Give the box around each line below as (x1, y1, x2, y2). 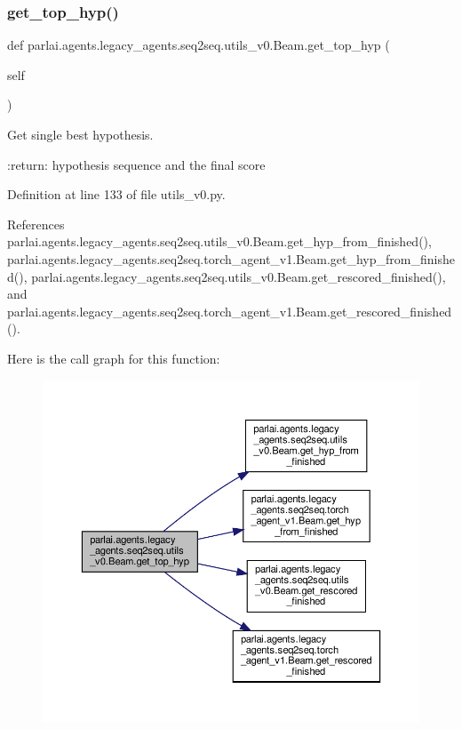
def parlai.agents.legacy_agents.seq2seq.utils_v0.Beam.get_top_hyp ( (7, 36, 390, 54)
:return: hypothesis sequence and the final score (7, 155, 266, 173)
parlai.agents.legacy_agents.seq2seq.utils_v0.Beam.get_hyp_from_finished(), (7, 232, 432, 251)
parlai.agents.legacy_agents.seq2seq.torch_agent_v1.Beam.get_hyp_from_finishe (7, 249, 455, 268)
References (7, 214, 65, 233)
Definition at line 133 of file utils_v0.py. (7, 185, 226, 204)
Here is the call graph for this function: (7, 348, 220, 367)
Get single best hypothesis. (7, 125, 154, 143)
